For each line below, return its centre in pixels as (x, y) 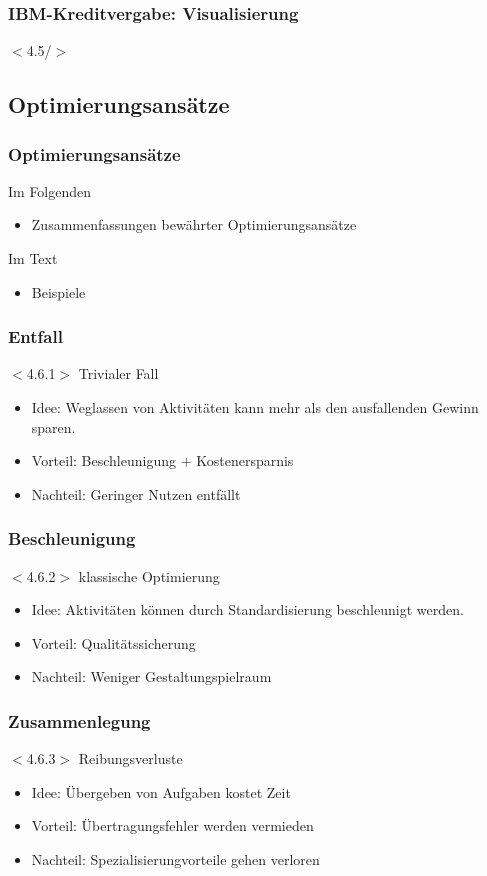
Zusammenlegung (79, 720)
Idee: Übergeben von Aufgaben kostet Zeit (161, 791)
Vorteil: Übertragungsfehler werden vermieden (172, 825)
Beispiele (58, 291)
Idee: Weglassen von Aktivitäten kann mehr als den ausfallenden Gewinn (255, 407)
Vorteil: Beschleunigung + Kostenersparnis (162, 460)
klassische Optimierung (149, 575)
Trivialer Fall (118, 373)
